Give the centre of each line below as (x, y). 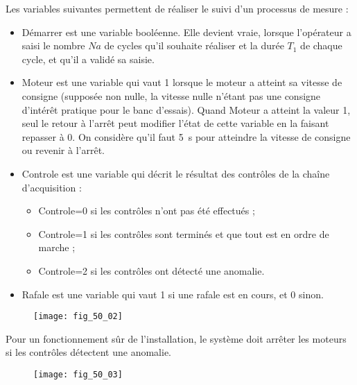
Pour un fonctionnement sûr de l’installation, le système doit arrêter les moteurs (176, 338)
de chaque (321, 45)
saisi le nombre (53, 45)
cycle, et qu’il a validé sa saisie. (88, 59)
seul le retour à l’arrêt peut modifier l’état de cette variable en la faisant (175, 123)
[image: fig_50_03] (78, 374)
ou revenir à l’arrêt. (63, 150)
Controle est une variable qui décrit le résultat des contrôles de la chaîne (176, 173)
